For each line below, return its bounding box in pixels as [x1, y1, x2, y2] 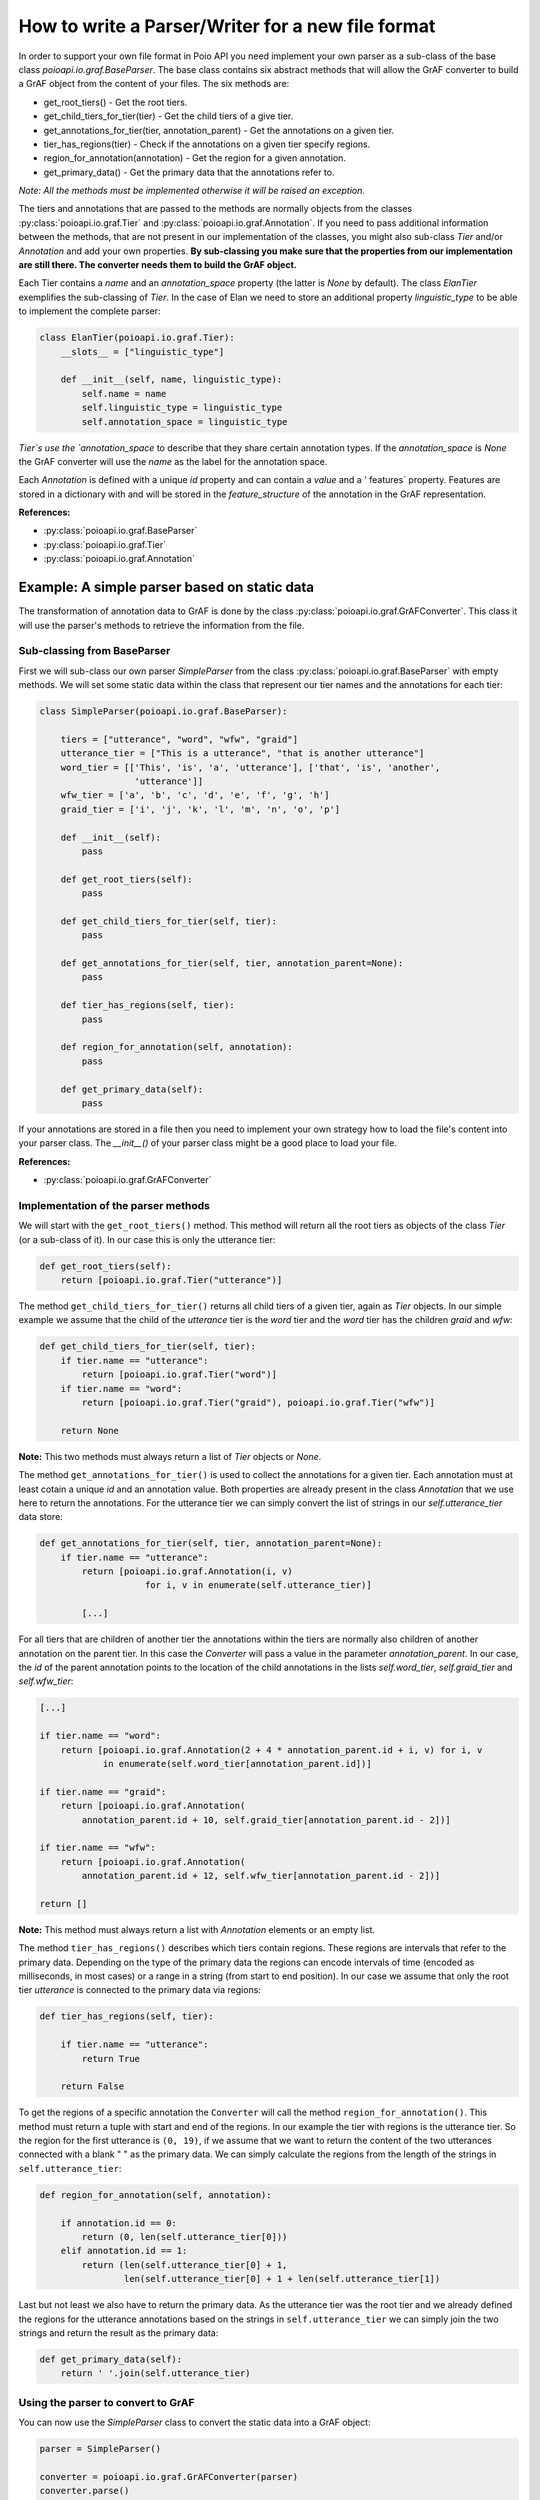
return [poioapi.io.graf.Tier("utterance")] [60, 1275, 283, 1286]
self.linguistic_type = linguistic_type [81, 402, 283, 414]
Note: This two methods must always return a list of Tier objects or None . [18, 1450, 322, 1462]
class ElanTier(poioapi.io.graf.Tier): [39, 332, 235, 344]
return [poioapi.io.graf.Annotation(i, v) [81, 1566, 294, 1577]
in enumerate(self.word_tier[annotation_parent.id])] [102, 1758, 372, 1769]
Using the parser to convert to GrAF [18, 2395, 195, 2409]
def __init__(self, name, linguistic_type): [60, 374, 283, 385]
